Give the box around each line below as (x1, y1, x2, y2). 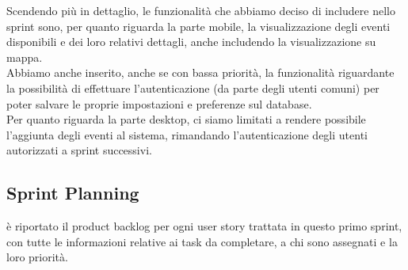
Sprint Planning (6, 181, 139, 205)
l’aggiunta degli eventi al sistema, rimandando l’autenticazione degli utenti (6, 126, 368, 143)
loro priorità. (6, 249, 68, 265)
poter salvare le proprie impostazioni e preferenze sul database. (6, 95, 312, 112)
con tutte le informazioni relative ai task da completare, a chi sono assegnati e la (6, 233, 398, 249)
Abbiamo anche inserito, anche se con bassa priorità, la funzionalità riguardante (6, 64, 395, 81)
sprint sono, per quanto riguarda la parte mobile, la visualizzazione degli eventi (6, 17, 391, 34)
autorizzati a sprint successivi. (6, 142, 152, 158)
